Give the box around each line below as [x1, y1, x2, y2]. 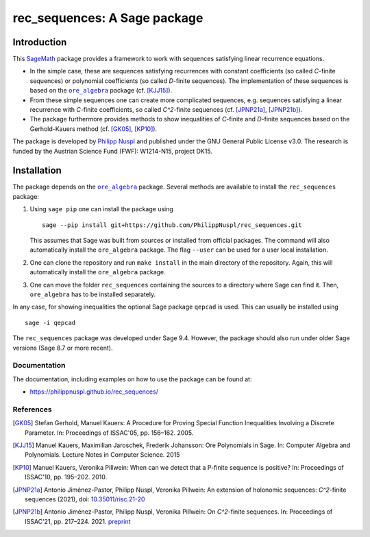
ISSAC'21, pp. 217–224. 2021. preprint [25, 517, 131, 525]
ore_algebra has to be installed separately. [29, 290, 156, 298]
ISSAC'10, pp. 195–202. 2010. [25, 473, 108, 481]
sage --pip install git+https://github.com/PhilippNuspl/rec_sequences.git [42, 221, 302, 229]
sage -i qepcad [25, 319, 76, 326]
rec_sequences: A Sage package [12, 10, 203, 25]
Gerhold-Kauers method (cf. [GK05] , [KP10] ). [29, 124, 158, 133]
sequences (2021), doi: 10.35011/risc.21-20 [25, 494, 145, 503]
